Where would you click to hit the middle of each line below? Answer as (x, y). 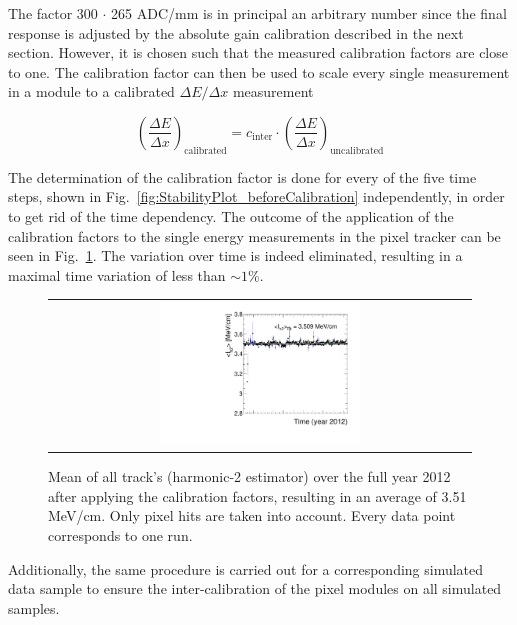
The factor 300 (53, 13)
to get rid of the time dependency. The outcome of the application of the (231, 215)
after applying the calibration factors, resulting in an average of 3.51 (257, 495)
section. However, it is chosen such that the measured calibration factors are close (258, 52)
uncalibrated (357, 150)
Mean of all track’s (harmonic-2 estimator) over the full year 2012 (249, 476)
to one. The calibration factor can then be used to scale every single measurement (259, 71)
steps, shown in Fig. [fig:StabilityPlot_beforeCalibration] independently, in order (256, 196)
